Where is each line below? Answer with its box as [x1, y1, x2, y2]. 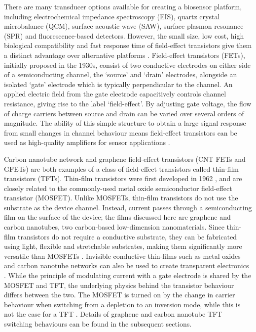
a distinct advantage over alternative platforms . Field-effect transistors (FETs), [4, 49, 245, 60]
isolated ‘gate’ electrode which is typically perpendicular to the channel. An [4, 79, 233, 89]
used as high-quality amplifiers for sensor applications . [4, 137, 170, 147]
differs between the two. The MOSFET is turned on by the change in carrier [4, 289, 235, 300]
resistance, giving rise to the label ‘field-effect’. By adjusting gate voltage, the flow [4, 98, 252, 108]
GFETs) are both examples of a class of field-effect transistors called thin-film [4, 163, 239, 174]
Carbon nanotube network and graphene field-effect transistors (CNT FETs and [4, 153, 246, 164]
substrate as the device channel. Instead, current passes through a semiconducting [4, 202, 252, 212]
